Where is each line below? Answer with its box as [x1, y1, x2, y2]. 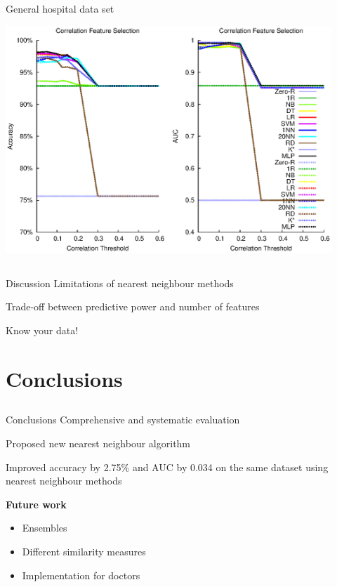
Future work [6, 496, 67, 511]
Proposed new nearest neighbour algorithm [6, 435, 191, 450]
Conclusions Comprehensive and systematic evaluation [6, 412, 240, 427]
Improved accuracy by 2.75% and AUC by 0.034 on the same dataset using [6, 459, 329, 474]
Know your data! [6, 323, 79, 337]
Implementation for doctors [22, 567, 140, 582]
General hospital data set [6, 1, 114, 16]
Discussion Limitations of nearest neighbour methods [6, 275, 234, 290]
